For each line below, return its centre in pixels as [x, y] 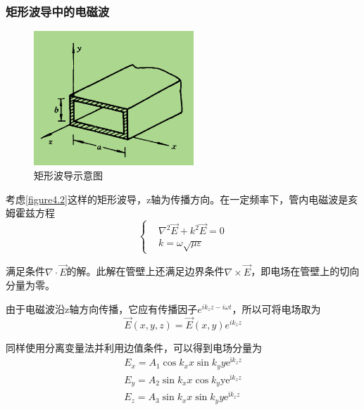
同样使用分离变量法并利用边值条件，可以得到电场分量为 [134, 347]
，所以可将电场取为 [276, 308]
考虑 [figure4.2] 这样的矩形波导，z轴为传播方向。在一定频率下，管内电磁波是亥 [182, 199]
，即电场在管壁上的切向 [305, 271]
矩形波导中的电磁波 [58, 11]
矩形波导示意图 [68, 175]
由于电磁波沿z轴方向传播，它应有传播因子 [102, 308]
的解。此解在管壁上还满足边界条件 [145, 271]
